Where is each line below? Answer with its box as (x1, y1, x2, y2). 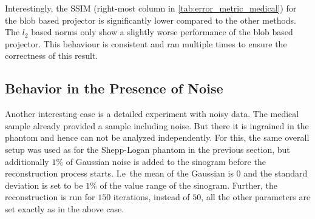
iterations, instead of (113, 190, 190, 203)
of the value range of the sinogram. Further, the (100, 178, 277, 191)
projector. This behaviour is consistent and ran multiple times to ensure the (5, 37, 287, 50)
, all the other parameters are (201, 190, 311, 203)
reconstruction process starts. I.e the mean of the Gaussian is (5, 167, 234, 180)
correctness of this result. (5, 49, 98, 62)
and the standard (243, 167, 308, 180)
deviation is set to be (5, 178, 83, 191)
